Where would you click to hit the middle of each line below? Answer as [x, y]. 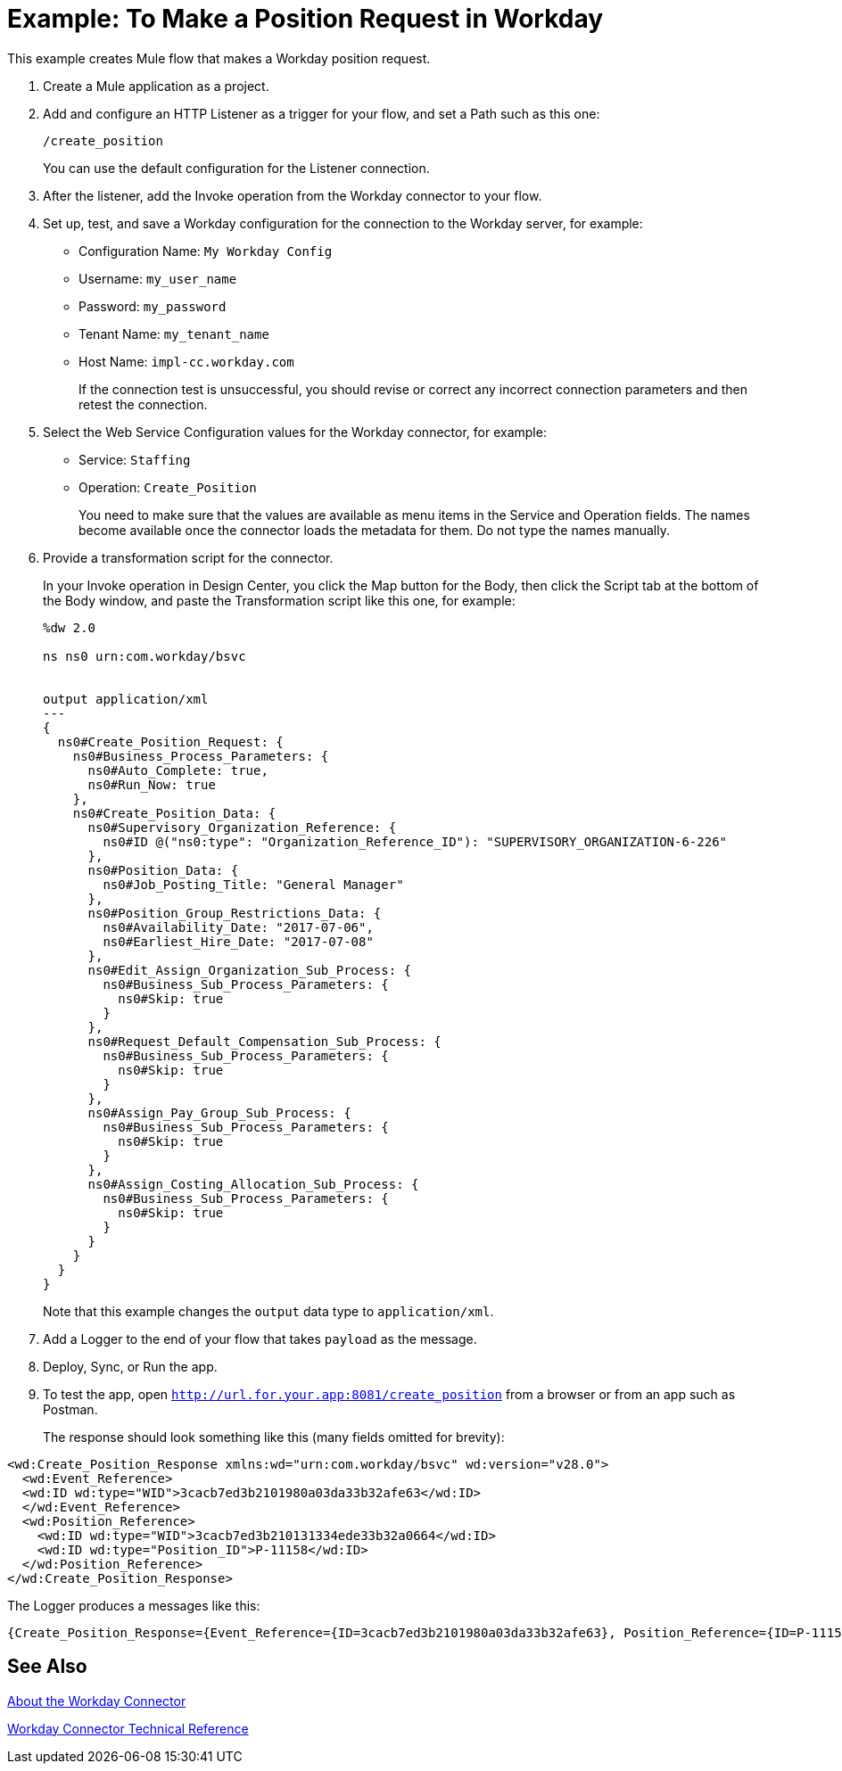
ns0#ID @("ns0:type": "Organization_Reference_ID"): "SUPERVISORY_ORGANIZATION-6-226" [415, 841]
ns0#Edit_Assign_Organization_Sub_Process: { [250, 970]
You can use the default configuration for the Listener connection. [236, 168]
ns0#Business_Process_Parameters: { [201, 756]
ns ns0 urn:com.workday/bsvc [144, 656]
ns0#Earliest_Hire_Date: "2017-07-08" [238, 941]
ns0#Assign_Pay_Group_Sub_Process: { [219, 1112]
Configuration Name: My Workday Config [206, 251]
